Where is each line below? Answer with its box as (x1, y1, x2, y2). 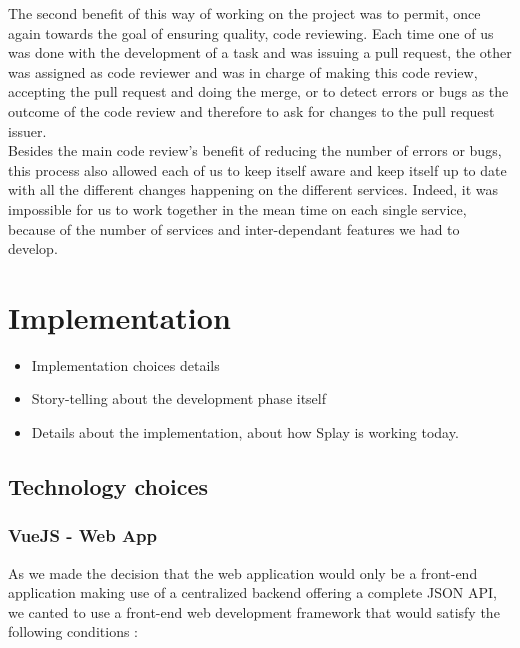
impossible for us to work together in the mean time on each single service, (8, 198, 467, 219)
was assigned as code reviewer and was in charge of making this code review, (8, 61, 478, 82)
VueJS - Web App (8, 523, 158, 548)
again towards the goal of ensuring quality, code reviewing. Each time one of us (8, 22, 494, 43)
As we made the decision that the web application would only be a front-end (8, 562, 478, 583)
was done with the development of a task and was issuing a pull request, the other (8, 42, 512, 63)
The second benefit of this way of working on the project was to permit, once (8, 3, 481, 23)
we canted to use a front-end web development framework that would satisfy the (8, 601, 500, 622)
